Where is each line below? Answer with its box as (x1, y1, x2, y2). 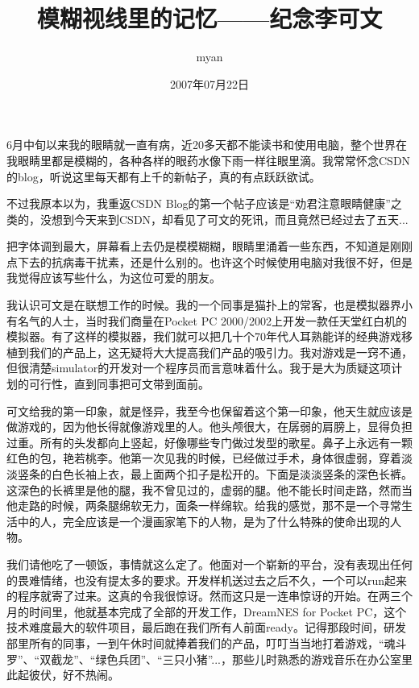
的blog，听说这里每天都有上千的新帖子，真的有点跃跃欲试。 (6, 168, 321, 184)
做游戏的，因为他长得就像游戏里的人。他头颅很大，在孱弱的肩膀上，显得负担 (6, 418, 413, 435)
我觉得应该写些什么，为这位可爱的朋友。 (6, 269, 221, 286)
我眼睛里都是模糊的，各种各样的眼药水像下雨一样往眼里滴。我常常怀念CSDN (6, 151, 411, 168)
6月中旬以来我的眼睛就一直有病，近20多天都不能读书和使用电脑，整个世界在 (6, 136, 407, 153)
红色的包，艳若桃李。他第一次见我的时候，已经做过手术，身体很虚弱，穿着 (6, 450, 401, 466)
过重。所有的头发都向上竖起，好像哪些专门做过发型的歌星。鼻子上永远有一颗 (6, 433, 413, 450)
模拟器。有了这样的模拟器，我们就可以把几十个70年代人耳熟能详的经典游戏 (6, 328, 401, 345)
